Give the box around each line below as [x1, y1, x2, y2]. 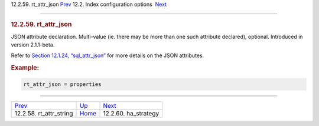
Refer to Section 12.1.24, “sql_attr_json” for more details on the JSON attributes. [11, 52, 204, 59]
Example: [11, 64, 40, 72]
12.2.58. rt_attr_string [14, 109, 73, 117]
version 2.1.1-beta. [11, 41, 55, 48]
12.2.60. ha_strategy [103, 109, 159, 117]
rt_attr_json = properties [23, 81, 102, 88]
